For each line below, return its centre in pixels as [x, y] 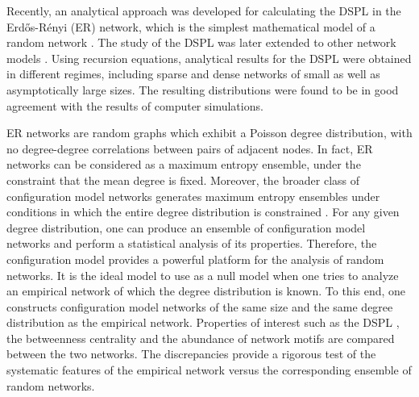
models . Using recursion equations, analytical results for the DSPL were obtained [209, 58]
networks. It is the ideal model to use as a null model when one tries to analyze [203, 275]
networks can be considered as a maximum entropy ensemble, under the [184, 164]
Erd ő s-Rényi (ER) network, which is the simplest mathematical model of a [191, 26]
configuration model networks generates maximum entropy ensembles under [193, 196]
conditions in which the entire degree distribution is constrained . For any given [203, 212]
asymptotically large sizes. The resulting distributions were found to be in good [203, 89]
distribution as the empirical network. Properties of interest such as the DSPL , [203, 322]
